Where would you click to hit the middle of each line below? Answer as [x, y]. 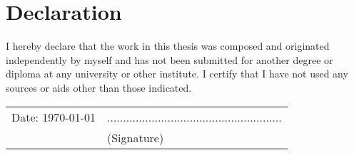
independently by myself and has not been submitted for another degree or [170, 59]
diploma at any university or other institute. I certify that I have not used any [177, 74]
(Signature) [135, 137]
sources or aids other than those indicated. [99, 87]
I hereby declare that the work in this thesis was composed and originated [168, 46]
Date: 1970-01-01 [54, 117]
